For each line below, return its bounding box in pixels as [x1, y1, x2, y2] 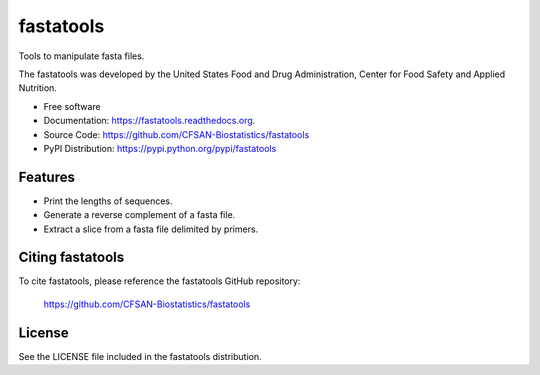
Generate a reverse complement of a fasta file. [43, 209, 236, 221]
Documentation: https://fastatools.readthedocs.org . [43, 115, 256, 127]
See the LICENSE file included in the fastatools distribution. [18, 350, 262, 362]
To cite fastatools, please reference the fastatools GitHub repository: [18, 275, 301, 287]
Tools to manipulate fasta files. [18, 50, 145, 62]
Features [18, 168, 75, 185]
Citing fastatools [18, 249, 125, 266]
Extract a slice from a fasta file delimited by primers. [43, 223, 259, 235]
